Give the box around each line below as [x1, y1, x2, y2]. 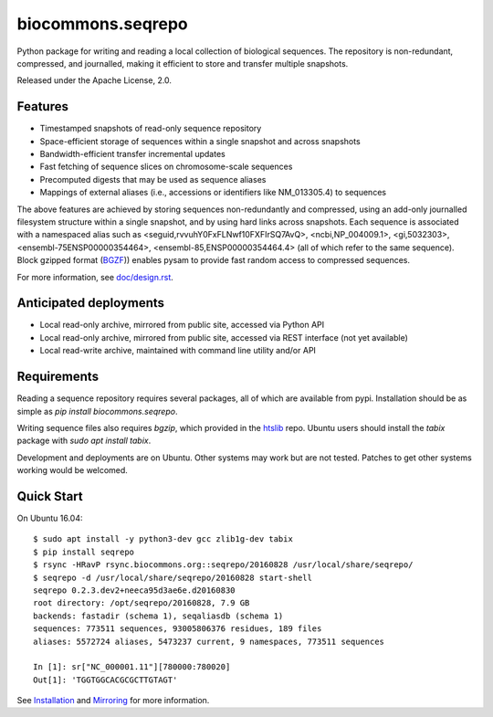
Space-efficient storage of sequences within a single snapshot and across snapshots [39, 135, 361, 146]
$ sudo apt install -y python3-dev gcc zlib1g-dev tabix [33, 534, 294, 544]
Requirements [16, 369, 100, 385]
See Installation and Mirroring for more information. [16, 695, 210, 706]
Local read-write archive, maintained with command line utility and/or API [39, 345, 317, 356]
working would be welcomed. [16, 465, 128, 476]
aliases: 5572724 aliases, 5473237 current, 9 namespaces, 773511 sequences [33, 636, 385, 647]
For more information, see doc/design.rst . [16, 271, 173, 282]
